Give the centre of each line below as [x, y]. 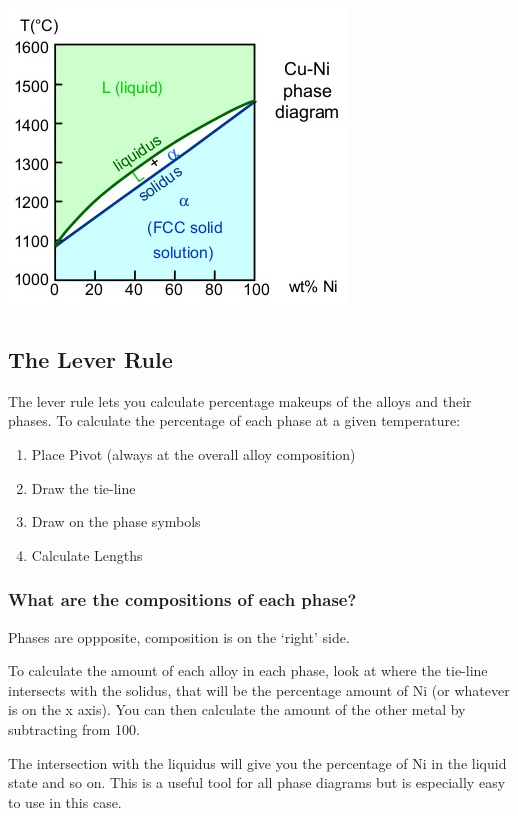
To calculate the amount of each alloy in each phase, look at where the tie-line [248, 670]
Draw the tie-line [83, 487]
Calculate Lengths [87, 554]
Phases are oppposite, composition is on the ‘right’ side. [179, 636]
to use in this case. [65, 801]
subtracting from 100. [74, 728]
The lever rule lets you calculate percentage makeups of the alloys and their [240, 400]
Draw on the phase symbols [116, 521]
